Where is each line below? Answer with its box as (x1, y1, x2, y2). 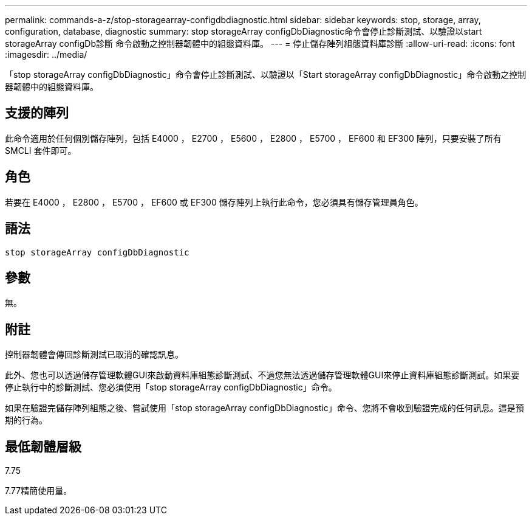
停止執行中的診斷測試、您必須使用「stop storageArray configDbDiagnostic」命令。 (5, 382, 337, 393)
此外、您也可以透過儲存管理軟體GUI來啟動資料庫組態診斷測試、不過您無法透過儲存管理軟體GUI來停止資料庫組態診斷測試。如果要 (5, 370, 520, 381)
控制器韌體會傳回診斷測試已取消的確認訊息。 (5, 349, 183, 360)
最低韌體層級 (5, 439, 81, 454)
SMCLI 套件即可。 (5, 145, 77, 156)
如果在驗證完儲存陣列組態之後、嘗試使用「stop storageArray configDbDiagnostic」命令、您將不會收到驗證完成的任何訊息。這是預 (5, 403, 524, 414)
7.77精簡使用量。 (5, 485, 72, 496)
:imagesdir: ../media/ (5, 49, 87, 60)
